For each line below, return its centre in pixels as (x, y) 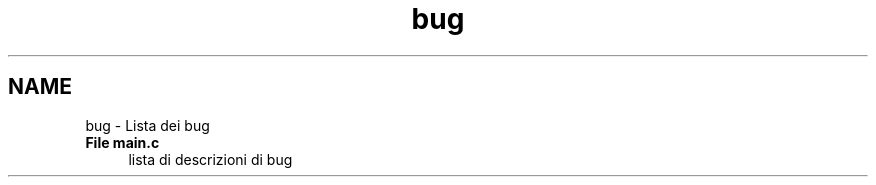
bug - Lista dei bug (147, 125)
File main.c (122, 142)
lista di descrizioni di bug (210, 159)
